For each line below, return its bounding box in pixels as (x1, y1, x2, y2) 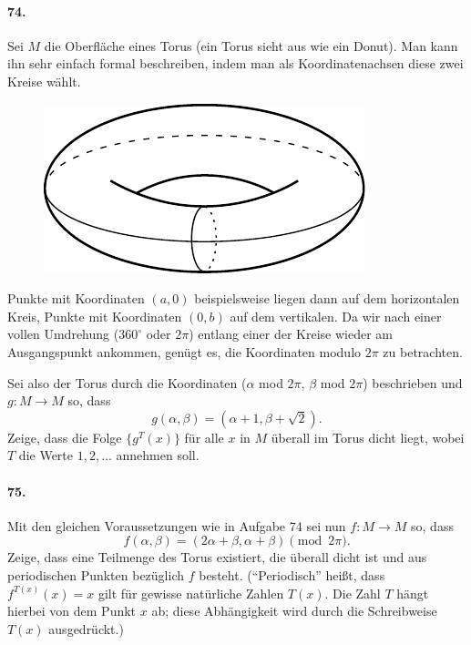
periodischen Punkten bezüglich (7, 565, 185, 584)
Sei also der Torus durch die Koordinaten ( (7, 373, 247, 392)
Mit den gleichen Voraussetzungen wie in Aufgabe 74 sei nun (7, 516, 346, 535)
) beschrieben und (363, 373, 463, 392)
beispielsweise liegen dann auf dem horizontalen (194, 289, 460, 308)
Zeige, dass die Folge (7, 427, 122, 446)
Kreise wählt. (7, 71, 81, 90)
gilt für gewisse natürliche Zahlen (97, 583, 284, 602)
